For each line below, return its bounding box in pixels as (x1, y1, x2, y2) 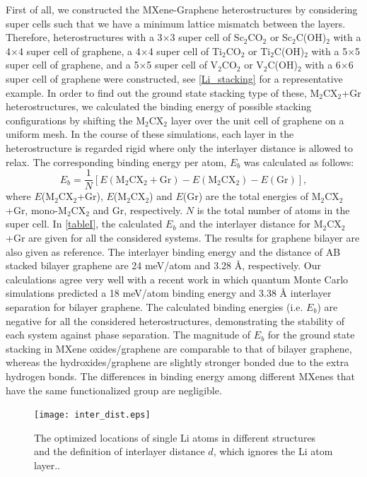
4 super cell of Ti (148, 43, 222, 58)
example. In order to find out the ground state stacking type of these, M (6, 85, 320, 100)
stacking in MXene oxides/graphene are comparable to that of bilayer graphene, (6, 341, 352, 355)
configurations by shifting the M (6, 112, 146, 127)
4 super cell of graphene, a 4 (18, 43, 141, 58)
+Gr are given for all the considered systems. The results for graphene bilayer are (6, 230, 360, 245)
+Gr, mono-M (6, 202, 67, 217)
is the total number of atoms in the (197, 202, 350, 217)
